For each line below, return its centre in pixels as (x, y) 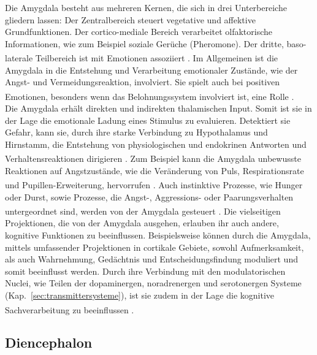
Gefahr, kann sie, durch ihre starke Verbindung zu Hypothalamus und (136, 132)
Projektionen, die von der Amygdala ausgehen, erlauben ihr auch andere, (142, 223)
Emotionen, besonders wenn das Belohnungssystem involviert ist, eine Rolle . (150, 96)
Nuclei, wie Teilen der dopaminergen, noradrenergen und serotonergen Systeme (153, 283)
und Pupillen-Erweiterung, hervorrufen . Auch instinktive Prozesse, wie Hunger (154, 184)
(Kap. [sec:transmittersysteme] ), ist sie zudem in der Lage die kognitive (140, 295)
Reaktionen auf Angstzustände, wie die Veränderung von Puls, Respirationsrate (155, 170)
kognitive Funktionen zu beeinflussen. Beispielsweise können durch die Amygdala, (158, 235)
